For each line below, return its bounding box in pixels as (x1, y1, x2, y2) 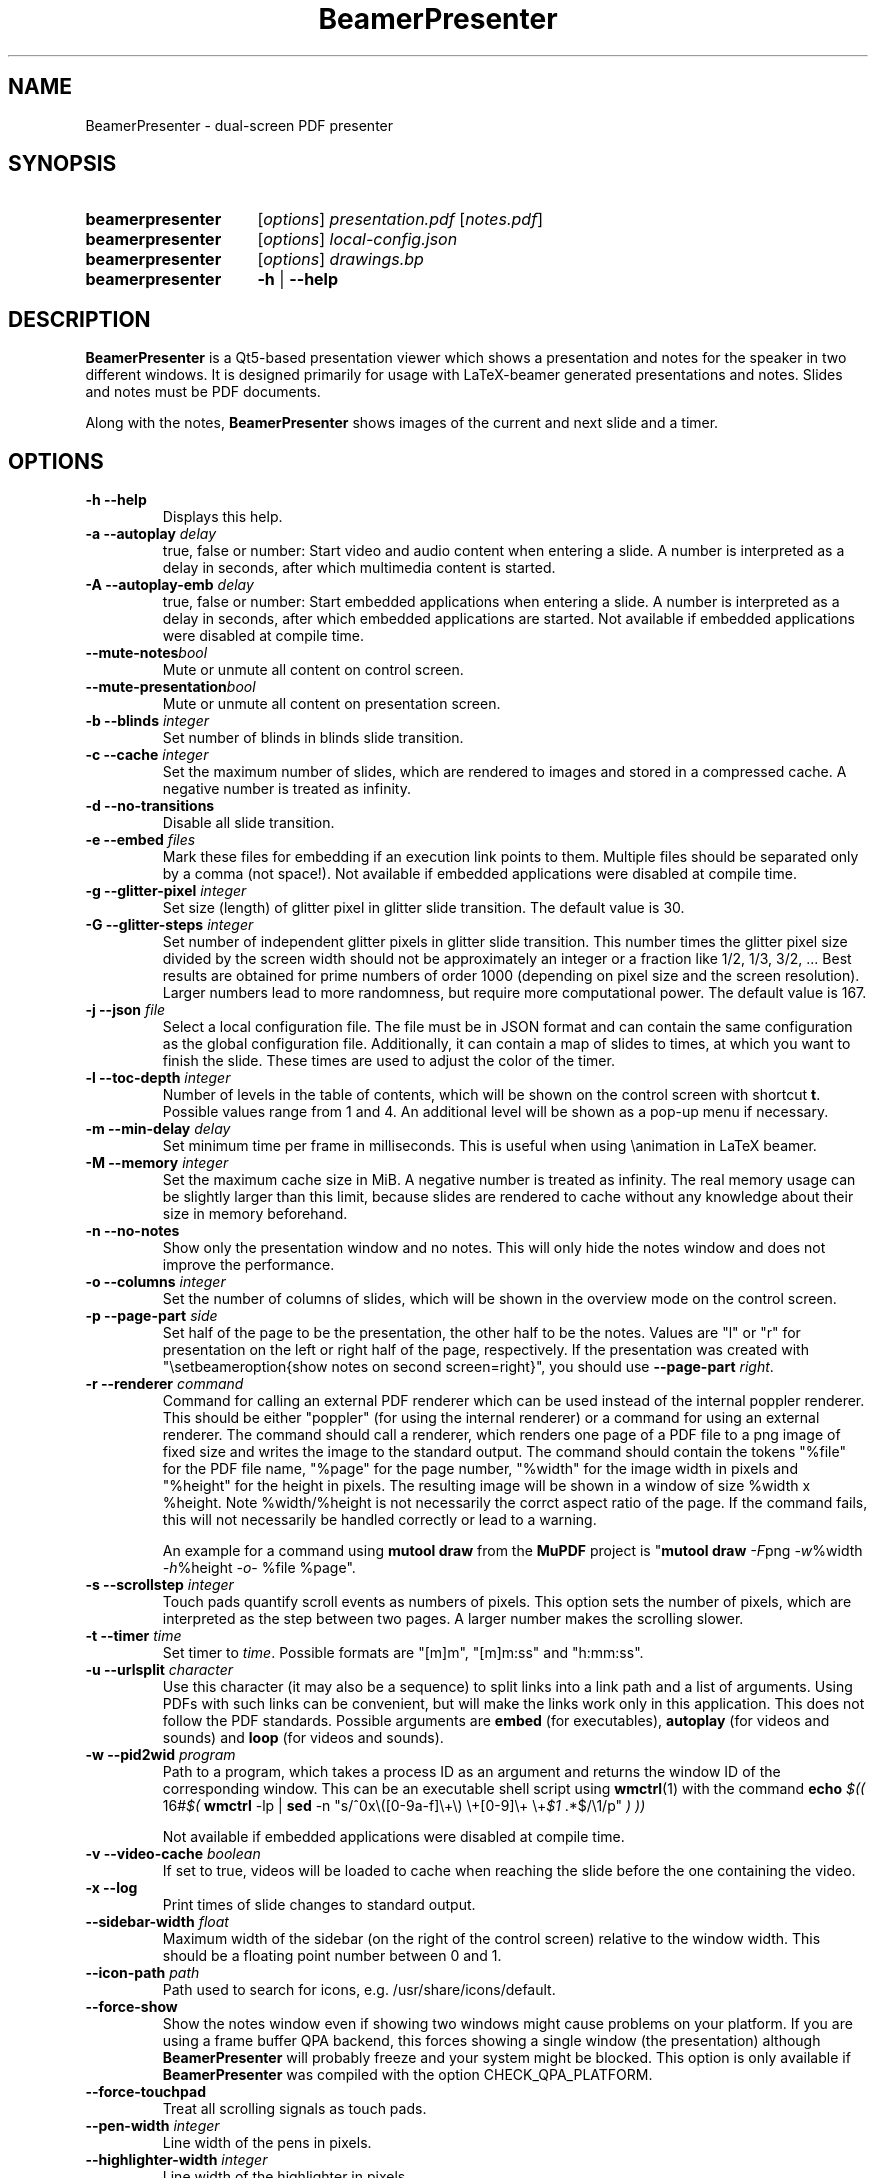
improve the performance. (162, 1256, 335, 1274)
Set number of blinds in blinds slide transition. (162, 729, 464, 747)
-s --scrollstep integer (85, 1576, 234, 1594)
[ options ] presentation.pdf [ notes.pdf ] (257, 209, 543, 230)
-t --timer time (85, 1627, 182, 1645)
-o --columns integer (85, 1273, 226, 1291)
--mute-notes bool (85, 644, 208, 662)
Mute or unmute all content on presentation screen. (162, 695, 501, 713)
